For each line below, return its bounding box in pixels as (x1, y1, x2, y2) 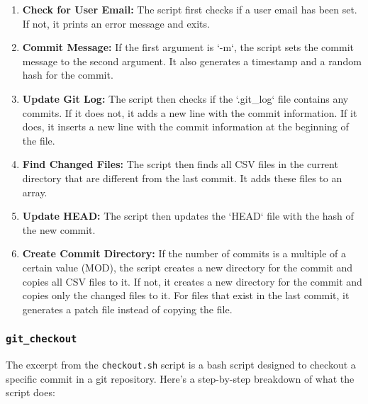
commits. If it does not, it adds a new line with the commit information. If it (22, 105, 357, 120)
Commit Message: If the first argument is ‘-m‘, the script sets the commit (22, 40, 355, 55)
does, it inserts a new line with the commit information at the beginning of (22, 119, 349, 134)
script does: (6, 385, 55, 400)
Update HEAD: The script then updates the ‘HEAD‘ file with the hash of (22, 208, 354, 223)
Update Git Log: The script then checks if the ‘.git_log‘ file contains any (22, 91, 349, 106)
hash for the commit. (22, 67, 113, 82)
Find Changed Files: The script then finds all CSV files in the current (22, 157, 338, 172)
